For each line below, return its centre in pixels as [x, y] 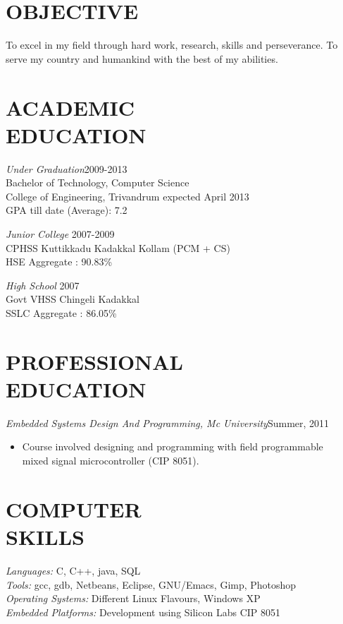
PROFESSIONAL [95, 361]
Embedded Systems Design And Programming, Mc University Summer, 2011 [168, 422]
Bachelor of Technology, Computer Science [98, 182]
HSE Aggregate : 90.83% [59, 262]
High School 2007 [43, 285]
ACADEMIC [70, 107]
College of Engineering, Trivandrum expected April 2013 [127, 196]
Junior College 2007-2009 [60, 234]
